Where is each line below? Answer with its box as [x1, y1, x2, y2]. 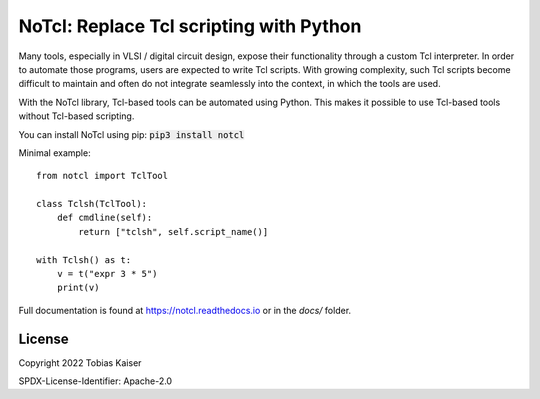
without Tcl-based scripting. [18, 110, 135, 122]
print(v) [56, 282, 100, 294]
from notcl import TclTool [36, 170, 169, 182]
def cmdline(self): [56, 212, 153, 224]
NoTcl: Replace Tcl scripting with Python [18, 15, 362, 37]
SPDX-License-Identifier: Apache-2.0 [18, 375, 173, 387]
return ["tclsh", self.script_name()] [78, 226, 269, 237]
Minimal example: [18, 146, 91, 159]
